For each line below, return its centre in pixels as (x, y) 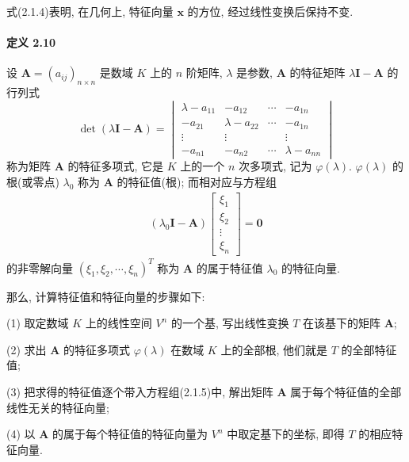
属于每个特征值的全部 (346, 392)
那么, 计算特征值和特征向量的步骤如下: (106, 296)
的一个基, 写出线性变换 (230, 323)
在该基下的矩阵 (342, 323)
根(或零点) (33, 182)
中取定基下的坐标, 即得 (286, 434)
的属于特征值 (229, 267)
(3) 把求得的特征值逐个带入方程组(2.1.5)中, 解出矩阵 (140, 392)
